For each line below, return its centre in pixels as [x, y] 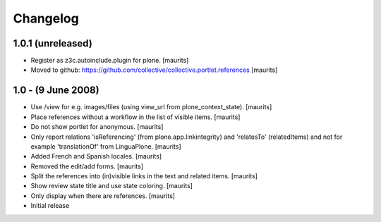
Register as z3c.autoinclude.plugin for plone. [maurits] [110, 61]
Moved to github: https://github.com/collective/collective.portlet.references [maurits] [154, 70]
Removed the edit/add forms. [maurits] [87, 166]
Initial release [50, 206]
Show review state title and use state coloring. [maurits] [112, 186]
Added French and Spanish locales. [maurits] [96, 156]
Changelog [46, 18]
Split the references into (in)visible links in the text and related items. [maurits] [144, 176]
